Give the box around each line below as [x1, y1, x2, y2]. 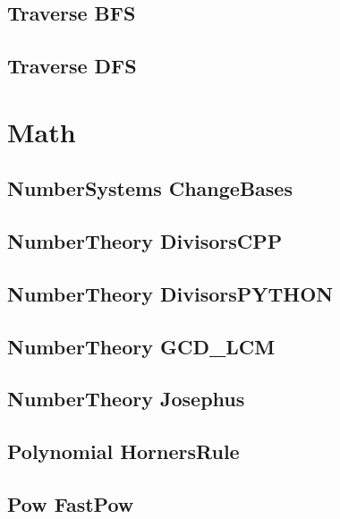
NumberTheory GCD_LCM [7, 332, 276, 360]
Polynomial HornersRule [7, 438, 240, 465]
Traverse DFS [7, 52, 137, 80]
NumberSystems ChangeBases [7, 174, 293, 202]
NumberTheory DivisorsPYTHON [7, 279, 334, 307]
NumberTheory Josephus [7, 385, 245, 413]
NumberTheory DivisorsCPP [7, 227, 283, 255]
